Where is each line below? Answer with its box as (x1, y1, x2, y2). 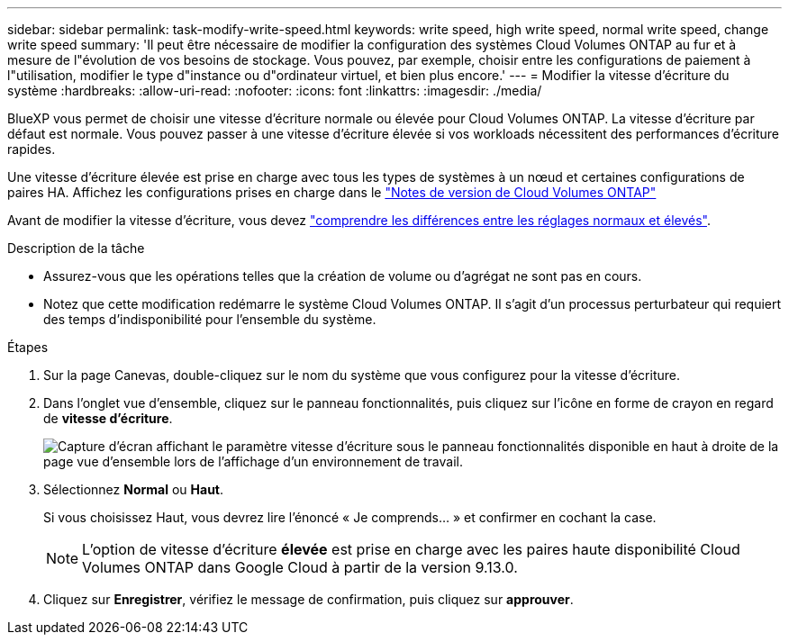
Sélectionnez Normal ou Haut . (43, 482, 224, 497)
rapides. (7, 141, 56, 157)
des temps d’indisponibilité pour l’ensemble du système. (43, 312, 376, 327)
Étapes (7, 339, 49, 355)
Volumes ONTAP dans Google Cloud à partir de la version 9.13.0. (82, 558, 518, 576)
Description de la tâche (7, 240, 145, 256)
